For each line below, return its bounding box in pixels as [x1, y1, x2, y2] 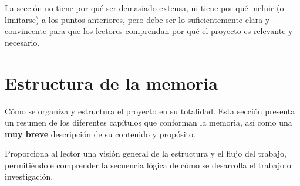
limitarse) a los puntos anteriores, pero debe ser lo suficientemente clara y [5, 13, 270, 25]
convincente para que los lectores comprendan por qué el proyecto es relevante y [5, 25, 293, 37]
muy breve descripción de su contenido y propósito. [5, 127, 195, 140]
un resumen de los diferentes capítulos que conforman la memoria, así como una [5, 116, 292, 128]
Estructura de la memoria [5, 70, 218, 94]
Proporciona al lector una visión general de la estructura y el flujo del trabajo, [5, 147, 286, 160]
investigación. [5, 170, 53, 182]
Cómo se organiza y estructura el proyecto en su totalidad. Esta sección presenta [5, 104, 295, 117]
